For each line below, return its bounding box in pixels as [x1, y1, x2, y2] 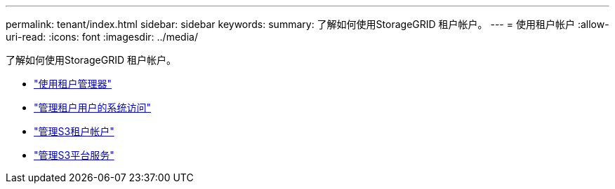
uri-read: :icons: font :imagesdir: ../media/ [6, 31, 198, 43]
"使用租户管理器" [34, 78, 112, 90]
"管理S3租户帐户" [34, 125, 114, 137]
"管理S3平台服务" [34, 149, 114, 161]
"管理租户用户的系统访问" [34, 101, 152, 113]
